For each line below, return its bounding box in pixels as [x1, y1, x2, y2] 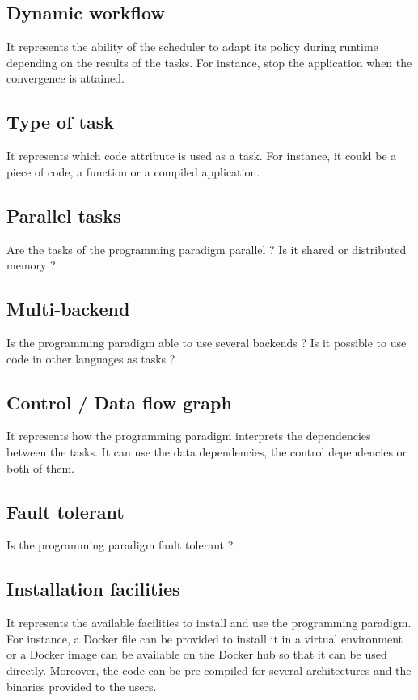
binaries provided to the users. [6, 677, 157, 694]
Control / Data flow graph [6, 389, 232, 414]
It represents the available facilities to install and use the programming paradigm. [6, 614, 412, 631]
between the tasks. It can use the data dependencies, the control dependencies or [6, 443, 407, 460]
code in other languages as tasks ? [6, 350, 175, 367]
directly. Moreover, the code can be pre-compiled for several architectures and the [6, 661, 412, 678]
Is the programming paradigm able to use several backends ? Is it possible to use [6, 333, 407, 350]
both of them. [6, 459, 75, 476]
